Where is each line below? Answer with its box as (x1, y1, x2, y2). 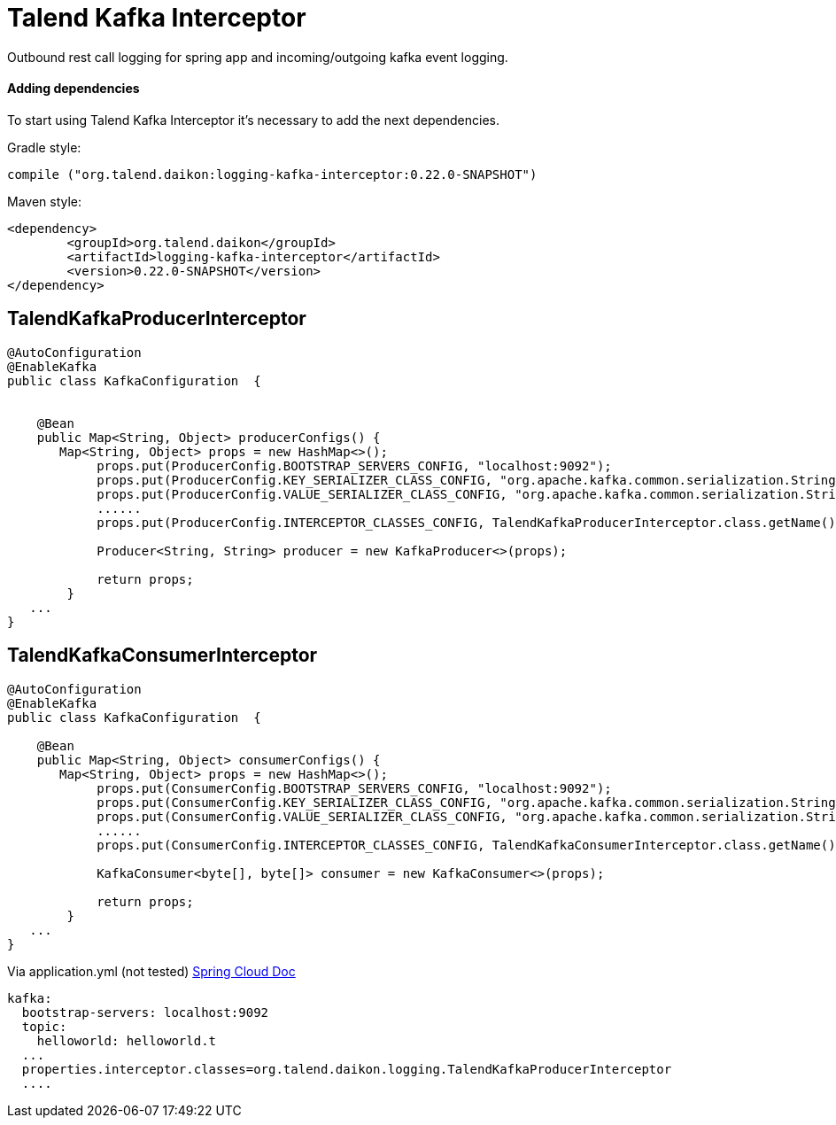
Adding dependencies (7, 81, 140, 97)
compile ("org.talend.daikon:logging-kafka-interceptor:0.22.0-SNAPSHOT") (7, 167, 538, 182)
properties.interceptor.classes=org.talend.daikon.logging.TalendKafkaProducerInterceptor (21, 1061, 672, 1076)
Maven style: (7, 193, 82, 209)
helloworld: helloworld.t (36, 1033, 217, 1048)
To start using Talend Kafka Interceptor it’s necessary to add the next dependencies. (7, 112, 499, 128)
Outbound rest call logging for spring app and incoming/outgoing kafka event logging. (7, 49, 508, 65)
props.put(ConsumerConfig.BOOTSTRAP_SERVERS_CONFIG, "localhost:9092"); (97, 780, 612, 795)
